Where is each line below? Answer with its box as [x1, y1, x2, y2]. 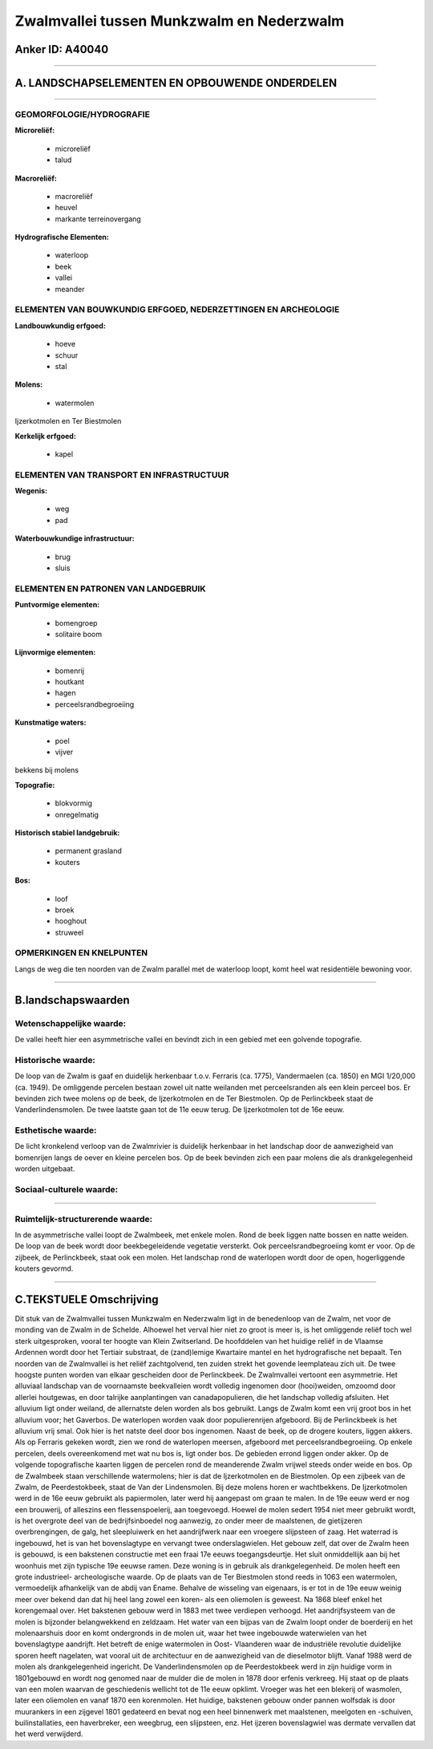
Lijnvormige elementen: [14, 647, 96, 657]
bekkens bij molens [14, 765, 79, 775]
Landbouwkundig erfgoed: [14, 321, 106, 331]
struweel [55, 927, 84, 937]
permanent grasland [55, 846, 122, 856]
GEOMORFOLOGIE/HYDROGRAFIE [14, 108, 150, 120]
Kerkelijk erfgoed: [14, 431, 76, 440]
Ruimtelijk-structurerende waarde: [14, 1213, 152, 1224]
